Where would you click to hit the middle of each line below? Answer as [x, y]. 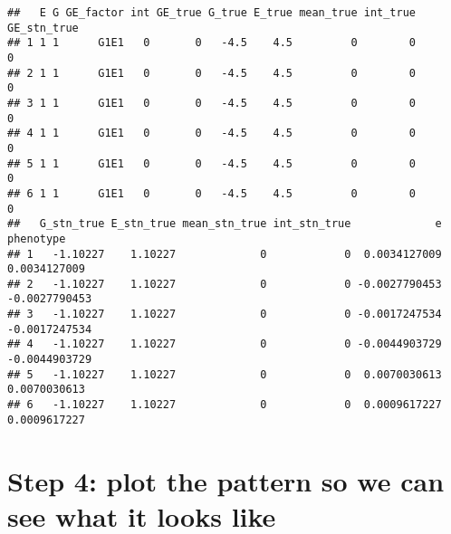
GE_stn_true [43, 28]
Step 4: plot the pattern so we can [226, 480]
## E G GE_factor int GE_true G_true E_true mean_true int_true [212, 13]
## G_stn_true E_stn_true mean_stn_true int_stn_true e [225, 224]
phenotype [37, 238]
